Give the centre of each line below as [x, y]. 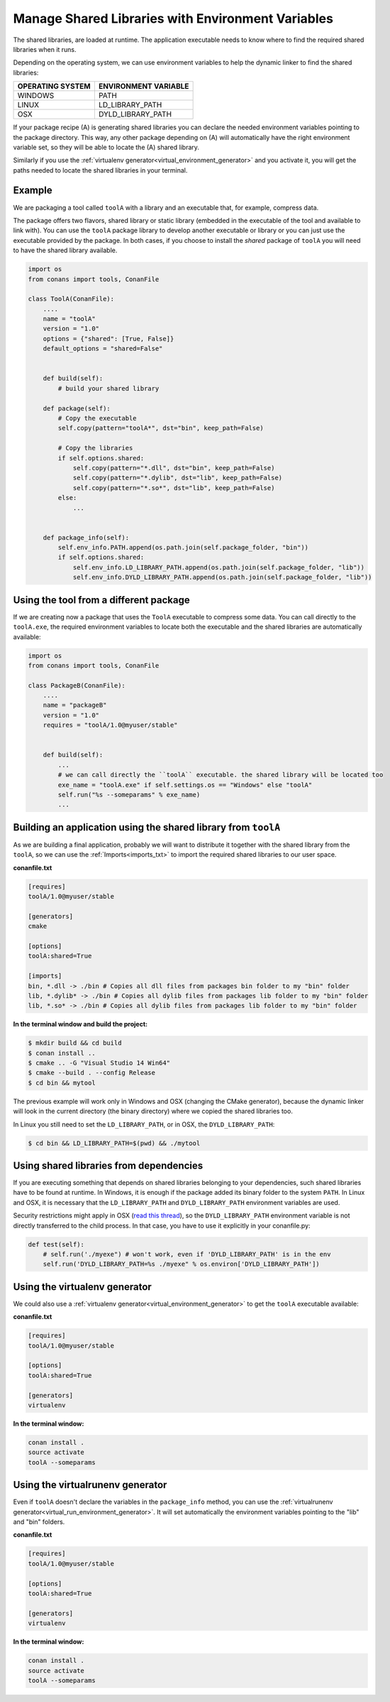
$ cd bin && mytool [62, 1083]
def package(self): [77, 408]
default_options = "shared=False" [103, 349]
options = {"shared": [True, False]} [108, 338]
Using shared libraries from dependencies [108, 1166]
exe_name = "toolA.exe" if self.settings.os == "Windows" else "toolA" [185, 785]
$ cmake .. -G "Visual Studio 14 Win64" [99, 1063]
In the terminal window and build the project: [80, 1024]
